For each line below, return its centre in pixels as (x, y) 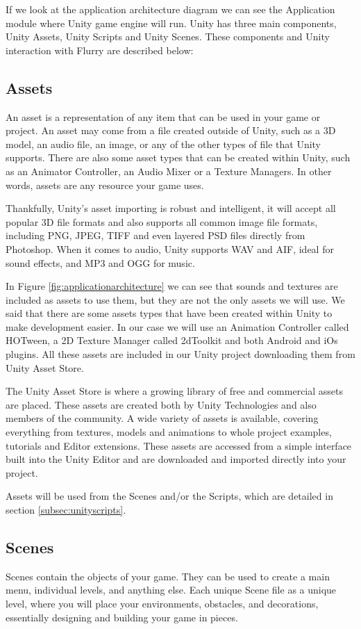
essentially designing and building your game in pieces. (122, 617)
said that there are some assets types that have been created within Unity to (169, 313)
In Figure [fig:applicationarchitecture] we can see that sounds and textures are (172, 286)
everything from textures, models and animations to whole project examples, (169, 432)
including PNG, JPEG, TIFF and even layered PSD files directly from (156, 235)
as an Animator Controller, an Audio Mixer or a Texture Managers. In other (169, 171)
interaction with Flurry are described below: (100, 50)
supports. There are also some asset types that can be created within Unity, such (178, 157)
